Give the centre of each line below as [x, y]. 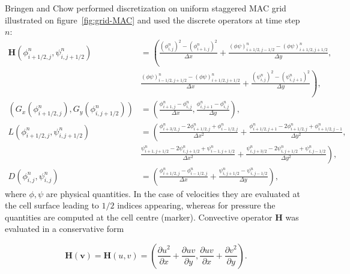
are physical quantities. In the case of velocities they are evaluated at [173, 193]
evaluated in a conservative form [65, 229]
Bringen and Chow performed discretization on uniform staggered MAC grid [146, 8]
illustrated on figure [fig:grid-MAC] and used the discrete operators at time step [152, 20]
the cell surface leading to [52, 205]
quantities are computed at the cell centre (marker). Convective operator [139, 217]
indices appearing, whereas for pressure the [196, 205]
